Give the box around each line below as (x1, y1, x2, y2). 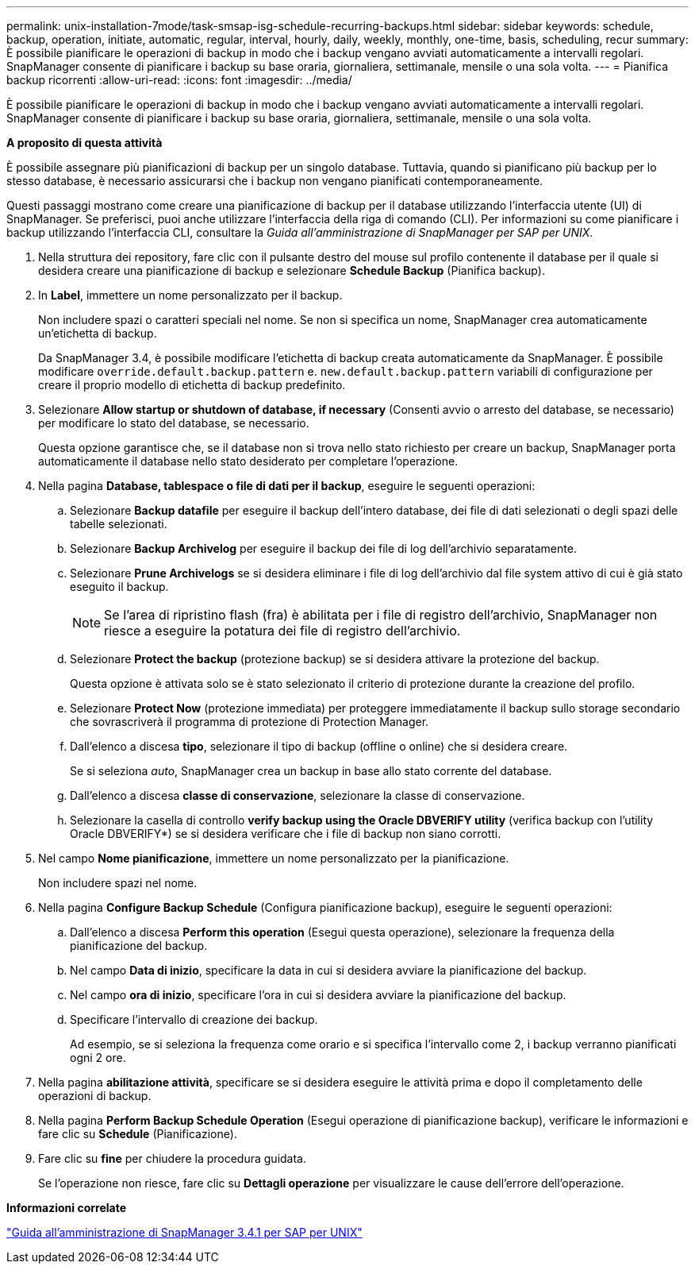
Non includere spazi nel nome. (38, 876, 198, 890)
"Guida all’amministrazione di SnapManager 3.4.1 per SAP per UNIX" (6, 1226, 363, 1239)
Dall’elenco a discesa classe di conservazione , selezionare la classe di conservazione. (70, 789, 525, 802)
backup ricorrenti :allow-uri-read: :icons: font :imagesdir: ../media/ (6, 73, 352, 87)
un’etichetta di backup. (38, 326, 157, 340)
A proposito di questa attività (6, 136, 163, 149)
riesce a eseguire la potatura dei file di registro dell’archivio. (104, 623, 461, 639)
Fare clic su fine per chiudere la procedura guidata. (38, 1152, 306, 1165)
